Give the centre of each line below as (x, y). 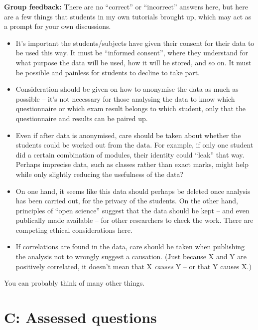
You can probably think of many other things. (74, 283)
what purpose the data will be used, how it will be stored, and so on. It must (133, 62)
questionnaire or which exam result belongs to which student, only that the (131, 108)
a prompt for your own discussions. (58, 26)
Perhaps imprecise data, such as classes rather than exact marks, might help (132, 164)
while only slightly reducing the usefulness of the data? (100, 174)
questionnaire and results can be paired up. (82, 118)
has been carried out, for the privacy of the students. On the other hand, (127, 201)
